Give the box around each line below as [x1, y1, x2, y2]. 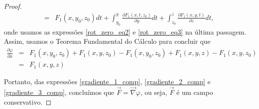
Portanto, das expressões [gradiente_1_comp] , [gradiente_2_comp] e [4, 76, 211, 87]
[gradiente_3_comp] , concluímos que [4, 87, 114, 97]
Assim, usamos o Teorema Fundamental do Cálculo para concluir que [4, 36, 211, 46]
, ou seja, [140, 87, 167, 97]
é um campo [176, 87, 213, 97]
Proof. [4, 1, 22, 11]
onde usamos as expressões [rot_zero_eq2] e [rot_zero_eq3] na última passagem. [4, 26, 246, 36]
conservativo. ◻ [4, 96, 52, 107]
